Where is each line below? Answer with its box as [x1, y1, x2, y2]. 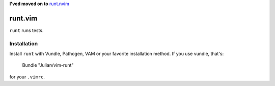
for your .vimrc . [9, 74, 45, 80]
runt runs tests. [9, 27, 44, 33]
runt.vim [9, 14, 38, 22]
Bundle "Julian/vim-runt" [22, 62, 74, 68]
